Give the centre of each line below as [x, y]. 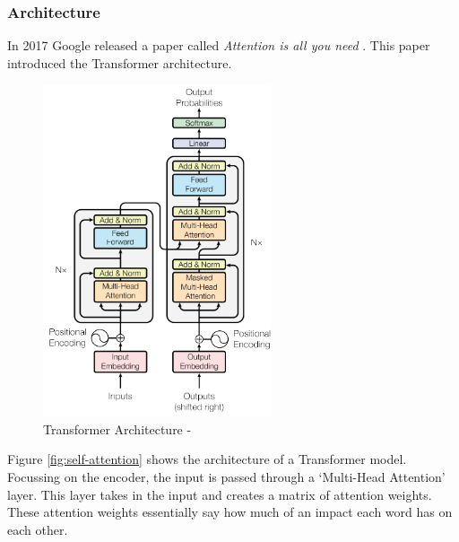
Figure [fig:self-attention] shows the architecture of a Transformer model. [207, 459]
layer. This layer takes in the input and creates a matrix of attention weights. [220, 494]
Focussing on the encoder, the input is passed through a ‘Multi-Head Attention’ [226, 476]
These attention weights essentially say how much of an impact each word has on [230, 512]
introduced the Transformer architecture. [120, 62]
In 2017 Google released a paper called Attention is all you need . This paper [219, 45]
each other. [38, 529]
